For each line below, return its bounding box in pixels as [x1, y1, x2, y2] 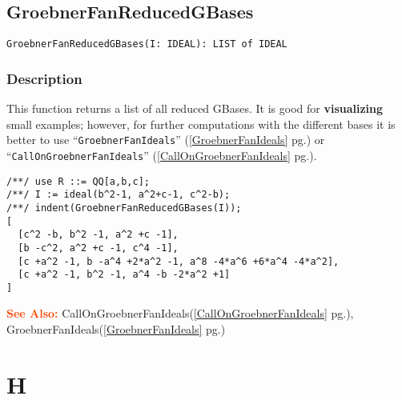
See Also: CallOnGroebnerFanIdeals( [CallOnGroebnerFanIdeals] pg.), [6, 305, 354, 322]
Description [6, 68, 82, 88]
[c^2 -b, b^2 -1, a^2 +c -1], [18, 229, 179, 241]
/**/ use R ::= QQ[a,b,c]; [6, 175, 150, 187]
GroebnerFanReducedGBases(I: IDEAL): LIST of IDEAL [6, 38, 287, 50]
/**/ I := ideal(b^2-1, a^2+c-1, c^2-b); [6, 189, 231, 201]
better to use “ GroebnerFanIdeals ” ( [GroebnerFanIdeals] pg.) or [6, 131, 325, 148]
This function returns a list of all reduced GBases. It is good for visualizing [6, 100, 384, 117]
